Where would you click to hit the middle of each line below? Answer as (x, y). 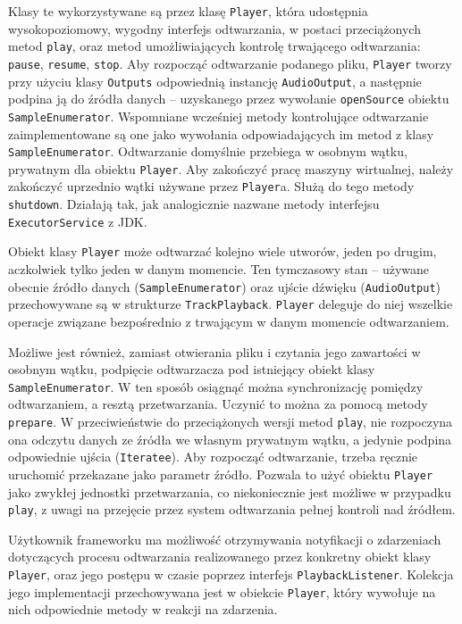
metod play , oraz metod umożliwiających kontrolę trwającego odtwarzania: (214, 46)
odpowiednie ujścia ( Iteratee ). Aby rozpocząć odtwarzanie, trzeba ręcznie (213, 457)
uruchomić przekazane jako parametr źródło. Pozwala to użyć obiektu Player (221, 474)
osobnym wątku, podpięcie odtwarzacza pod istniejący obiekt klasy (192, 369)
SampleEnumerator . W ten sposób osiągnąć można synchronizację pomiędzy (216, 386)
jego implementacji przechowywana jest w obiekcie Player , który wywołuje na (222, 591)
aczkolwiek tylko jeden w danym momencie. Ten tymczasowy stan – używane (219, 269)
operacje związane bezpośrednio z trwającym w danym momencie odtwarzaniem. (229, 321)
